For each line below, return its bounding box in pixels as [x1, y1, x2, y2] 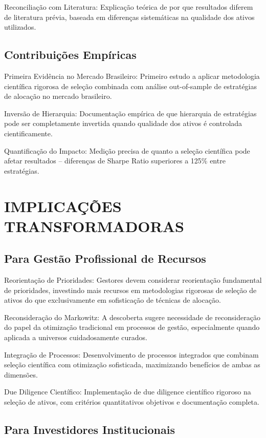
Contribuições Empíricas [4, 47, 137, 62]
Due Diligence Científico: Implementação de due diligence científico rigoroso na [4, 386, 251, 397]
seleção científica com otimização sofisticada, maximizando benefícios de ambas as [4, 359, 260, 370]
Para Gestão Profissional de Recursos [4, 251, 206, 266]
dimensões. [4, 369, 38, 380]
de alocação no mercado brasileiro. [4, 91, 112, 101]
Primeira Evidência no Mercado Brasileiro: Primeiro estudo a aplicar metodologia [4, 70, 260, 81]
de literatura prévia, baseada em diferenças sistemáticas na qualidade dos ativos [4, 11, 255, 22]
